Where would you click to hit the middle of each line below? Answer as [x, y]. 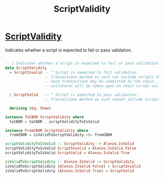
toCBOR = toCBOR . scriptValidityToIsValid [54, 122]
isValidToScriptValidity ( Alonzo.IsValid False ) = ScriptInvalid [73, 166]
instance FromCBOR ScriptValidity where [47, 131]
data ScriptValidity [26, 68]
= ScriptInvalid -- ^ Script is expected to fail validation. [74, 72]
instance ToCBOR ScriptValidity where [44, 117]
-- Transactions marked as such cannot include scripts [102, 100]
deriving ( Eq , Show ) [30, 108]
